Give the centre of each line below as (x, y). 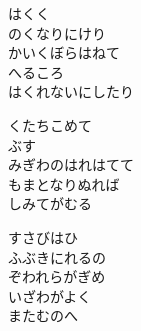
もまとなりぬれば (64, 183)
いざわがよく (50, 295)
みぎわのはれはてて (71, 164)
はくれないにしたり (71, 91)
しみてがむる (50, 203)
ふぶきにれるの (57, 256)
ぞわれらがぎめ (57, 276)
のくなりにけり (57, 32)
